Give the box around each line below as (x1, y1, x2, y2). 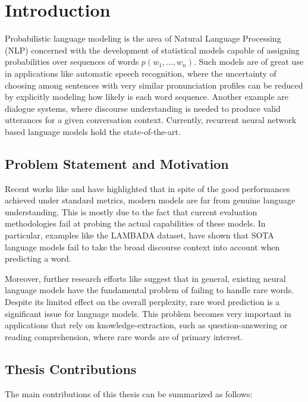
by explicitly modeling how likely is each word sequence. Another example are (5, 90, 289, 103)
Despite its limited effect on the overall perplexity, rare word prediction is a (5, 296, 280, 308)
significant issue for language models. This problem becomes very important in (5, 307, 291, 319)
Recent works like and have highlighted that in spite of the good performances (5, 182, 290, 194)
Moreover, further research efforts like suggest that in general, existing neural (5, 272, 286, 284)
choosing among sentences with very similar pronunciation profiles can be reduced (5, 78, 303, 91)
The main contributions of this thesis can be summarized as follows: (5, 387, 253, 400)
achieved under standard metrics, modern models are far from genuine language (5, 194, 296, 206)
